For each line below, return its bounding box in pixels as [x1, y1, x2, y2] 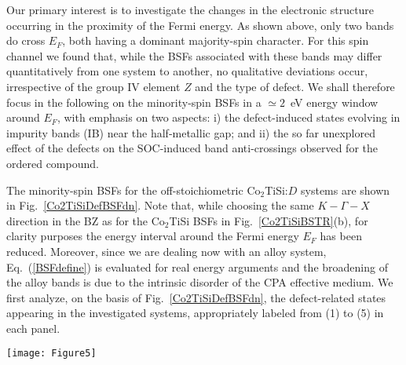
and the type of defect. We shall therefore [195, 78, 395, 94]
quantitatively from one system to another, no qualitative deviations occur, [6, 63, 368, 79]
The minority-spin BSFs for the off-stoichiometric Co [6, 181, 261, 198]
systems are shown [301, 181, 390, 198]
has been [320, 228, 362, 244]
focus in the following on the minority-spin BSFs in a [6, 93, 262, 110]
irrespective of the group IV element [6, 78, 181, 94]
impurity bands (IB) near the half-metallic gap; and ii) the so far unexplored [6, 124, 375, 141]
